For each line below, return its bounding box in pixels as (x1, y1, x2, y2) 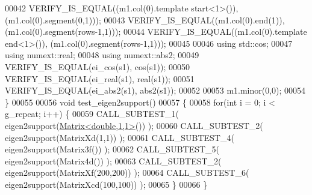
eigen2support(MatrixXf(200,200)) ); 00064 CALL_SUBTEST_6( (5, 166, 249, 179)
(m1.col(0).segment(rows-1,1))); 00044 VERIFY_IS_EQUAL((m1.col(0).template (5, 25, 307, 38)
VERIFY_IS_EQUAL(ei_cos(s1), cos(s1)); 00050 (5, 60, 190, 73)
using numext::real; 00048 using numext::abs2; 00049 (5, 49, 199, 61)
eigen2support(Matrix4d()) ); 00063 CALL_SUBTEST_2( (5, 154, 222, 167)
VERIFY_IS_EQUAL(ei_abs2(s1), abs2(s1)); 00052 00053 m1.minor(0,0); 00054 (5, 84, 306, 97)
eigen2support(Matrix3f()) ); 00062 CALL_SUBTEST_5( (5, 143, 220, 155)
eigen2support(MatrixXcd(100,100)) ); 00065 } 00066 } (5, 178, 208, 190)
